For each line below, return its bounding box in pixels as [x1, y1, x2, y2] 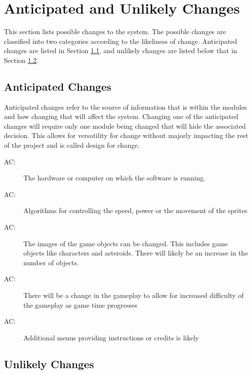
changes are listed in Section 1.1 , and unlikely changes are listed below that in [4, 45, 237, 56]
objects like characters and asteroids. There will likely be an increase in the [23, 248, 248, 258]
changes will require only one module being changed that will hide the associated [4, 120, 246, 131]
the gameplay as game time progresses [23, 299, 137, 310]
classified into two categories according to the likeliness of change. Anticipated [4, 36, 237, 46]
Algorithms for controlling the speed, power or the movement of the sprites [23, 205, 248, 216]
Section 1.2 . [4, 55, 39, 65]
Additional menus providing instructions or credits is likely [23, 332, 199, 342]
